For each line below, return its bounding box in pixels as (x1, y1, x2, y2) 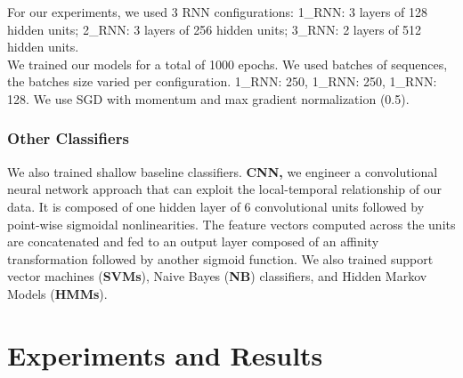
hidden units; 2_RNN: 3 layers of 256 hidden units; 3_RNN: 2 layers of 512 (7, 20, 422, 38)
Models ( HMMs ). (7, 284, 108, 302)
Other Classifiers (7, 127, 129, 149)
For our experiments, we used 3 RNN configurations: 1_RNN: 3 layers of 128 (7, 3, 428, 20)
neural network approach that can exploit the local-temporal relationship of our (7, 180, 443, 198)
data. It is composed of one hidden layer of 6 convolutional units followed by (7, 197, 425, 215)
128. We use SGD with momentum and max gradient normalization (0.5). (7, 89, 410, 108)
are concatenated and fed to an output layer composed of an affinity (7, 232, 379, 251)
